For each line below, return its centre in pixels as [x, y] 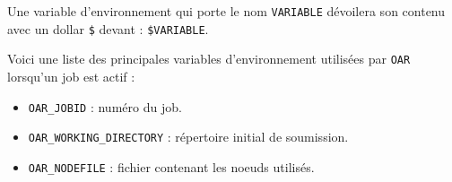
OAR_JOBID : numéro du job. [105, 106]
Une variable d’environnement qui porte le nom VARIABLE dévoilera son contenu [226, 11]
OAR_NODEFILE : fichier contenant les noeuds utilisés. [171, 166]
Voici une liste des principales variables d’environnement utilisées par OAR [209, 59]
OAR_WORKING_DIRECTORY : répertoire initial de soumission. [188, 137]
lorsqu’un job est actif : [71, 76]
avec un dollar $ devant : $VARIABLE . [108, 28]
